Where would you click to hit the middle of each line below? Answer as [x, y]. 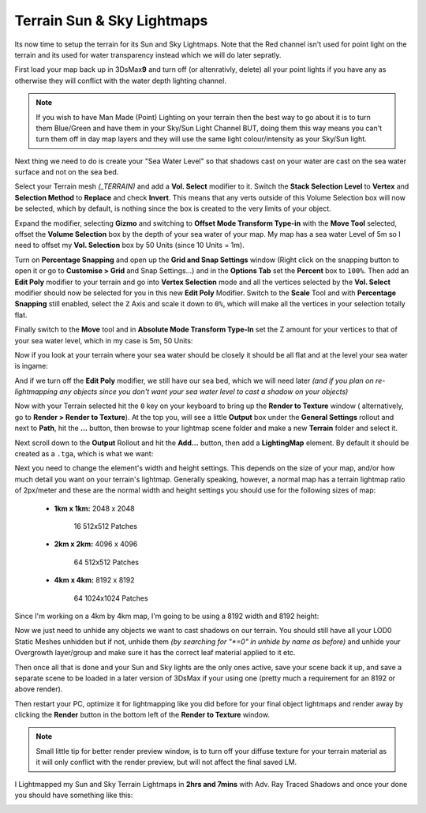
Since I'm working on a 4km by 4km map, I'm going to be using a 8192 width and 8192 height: [167, 616]
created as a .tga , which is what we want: [84, 454]
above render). [39, 689]
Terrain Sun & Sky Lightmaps [111, 21]
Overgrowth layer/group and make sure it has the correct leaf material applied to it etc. [155, 653]
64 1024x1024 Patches [111, 598]
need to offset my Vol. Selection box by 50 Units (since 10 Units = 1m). [129, 245]
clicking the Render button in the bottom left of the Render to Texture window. [142, 715]
